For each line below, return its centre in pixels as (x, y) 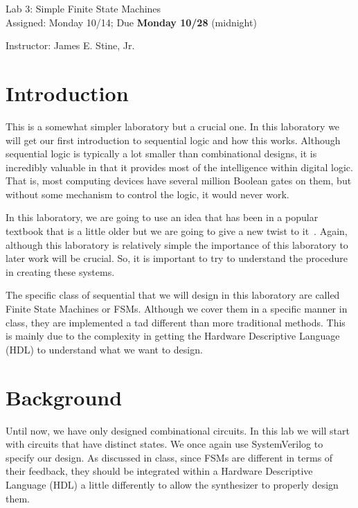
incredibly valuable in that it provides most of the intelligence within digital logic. (179, 167)
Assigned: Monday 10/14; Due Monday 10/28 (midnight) (131, 22)
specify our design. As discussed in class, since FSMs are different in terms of (169, 457)
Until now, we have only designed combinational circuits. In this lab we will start (178, 430)
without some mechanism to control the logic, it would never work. (147, 194)
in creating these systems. (60, 271)
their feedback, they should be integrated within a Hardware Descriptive (159, 471)
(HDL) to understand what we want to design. (104, 349)
